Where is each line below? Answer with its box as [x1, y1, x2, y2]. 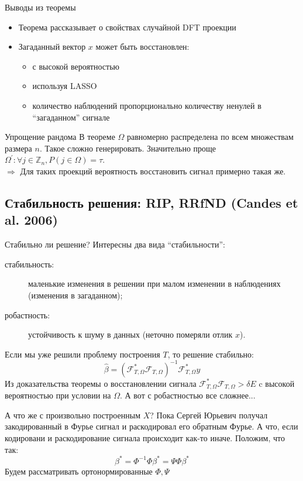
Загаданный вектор [18, 40, 86, 53]
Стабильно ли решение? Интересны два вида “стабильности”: [5, 238, 225, 250]
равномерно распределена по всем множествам [127, 130, 294, 143]
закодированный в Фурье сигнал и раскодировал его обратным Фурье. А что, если [5, 420, 298, 432]
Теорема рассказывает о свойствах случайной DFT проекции [18, 20, 236, 33]
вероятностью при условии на [5, 389, 111, 401]
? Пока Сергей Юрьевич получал [150, 408, 268, 421]
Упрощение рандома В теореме [5, 130, 115, 143]
